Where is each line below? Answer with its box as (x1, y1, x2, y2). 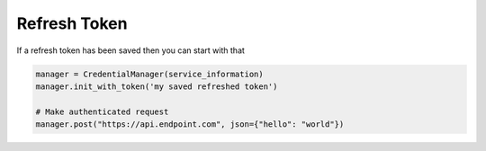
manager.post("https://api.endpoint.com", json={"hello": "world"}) (35, 120, 345, 129)
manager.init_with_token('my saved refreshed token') (35, 81, 278, 92)
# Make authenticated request (35, 106, 169, 117)
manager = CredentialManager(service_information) (35, 68, 265, 79)
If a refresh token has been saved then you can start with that (16, 45, 245, 56)
